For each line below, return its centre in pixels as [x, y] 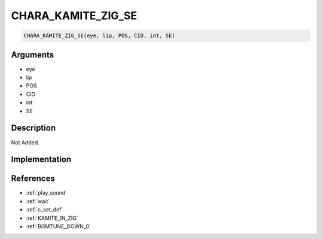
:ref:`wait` [38, 201]
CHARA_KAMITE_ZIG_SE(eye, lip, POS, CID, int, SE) [100, 36]
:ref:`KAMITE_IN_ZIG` [52, 218]
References [33, 179]
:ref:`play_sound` [47, 193]
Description [33, 128]
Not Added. [25, 142]
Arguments [33, 55]
